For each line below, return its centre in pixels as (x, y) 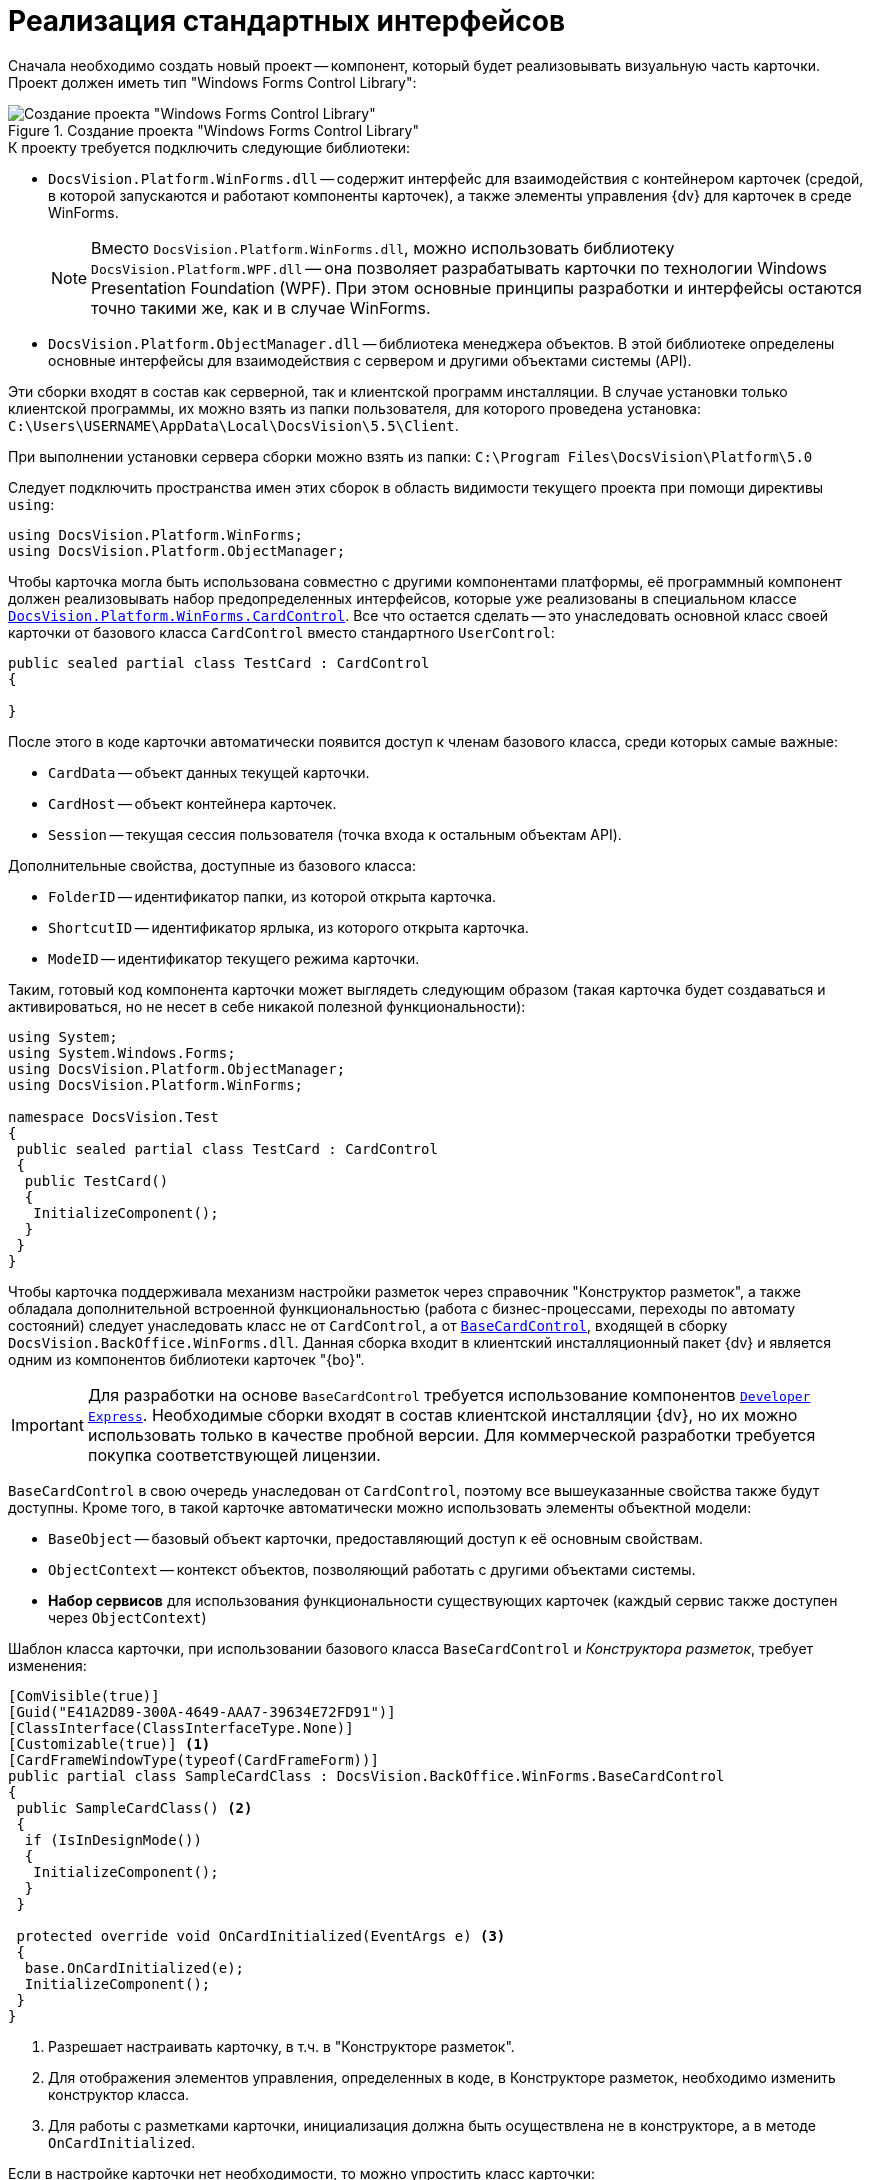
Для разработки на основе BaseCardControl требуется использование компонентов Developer (449, 1394)
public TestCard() (96, 1180)
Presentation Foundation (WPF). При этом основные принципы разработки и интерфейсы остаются (476, 287)
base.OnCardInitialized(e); (134, 1967)
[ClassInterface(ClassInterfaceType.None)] (181, 1727)
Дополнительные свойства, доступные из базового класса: (212, 865)
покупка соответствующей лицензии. (234, 1454)
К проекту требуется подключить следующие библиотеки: (209, 147)
